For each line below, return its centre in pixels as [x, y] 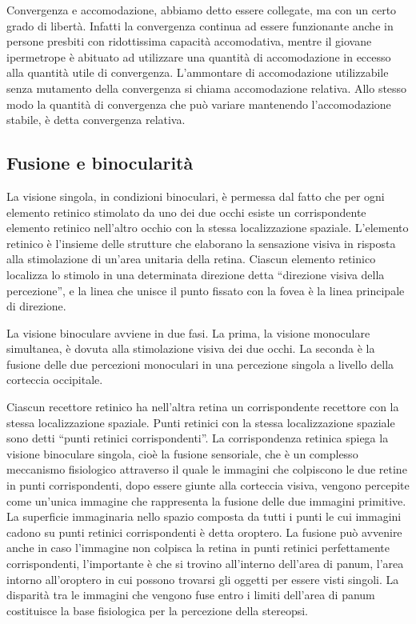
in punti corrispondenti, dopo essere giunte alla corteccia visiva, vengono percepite [208, 485]
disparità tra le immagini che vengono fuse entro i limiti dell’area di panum [191, 595]
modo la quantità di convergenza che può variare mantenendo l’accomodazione [199, 104]
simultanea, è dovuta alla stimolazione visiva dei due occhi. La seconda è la [191, 348]
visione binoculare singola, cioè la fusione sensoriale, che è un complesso [182, 453]
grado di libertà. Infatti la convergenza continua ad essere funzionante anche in [200, 25]
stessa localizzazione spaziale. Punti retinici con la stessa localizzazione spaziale [201, 422]
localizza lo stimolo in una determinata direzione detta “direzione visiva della [196, 274]
